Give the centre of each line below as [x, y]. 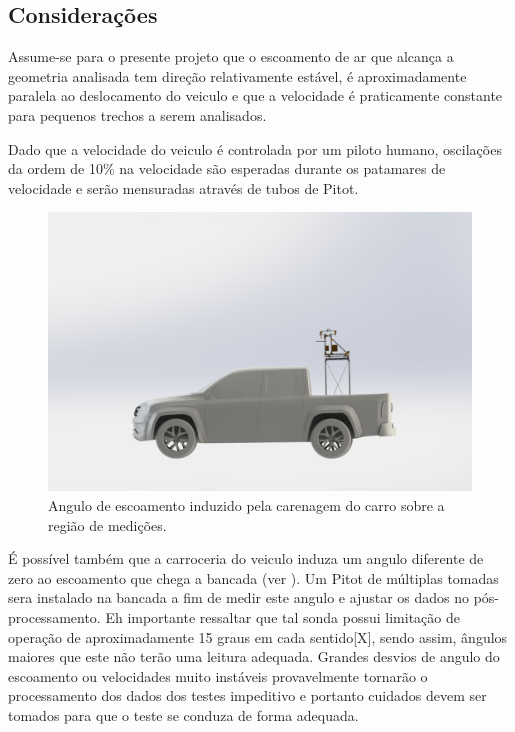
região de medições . [107, 524]
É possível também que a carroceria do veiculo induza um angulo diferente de [246, 558]
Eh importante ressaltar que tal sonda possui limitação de [282, 617]
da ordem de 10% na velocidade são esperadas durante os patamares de [227, 168]
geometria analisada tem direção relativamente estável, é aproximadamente [237, 75]
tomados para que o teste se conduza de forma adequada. [183, 714]
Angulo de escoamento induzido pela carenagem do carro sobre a [246, 505]
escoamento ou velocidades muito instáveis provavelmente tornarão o [218, 675]
